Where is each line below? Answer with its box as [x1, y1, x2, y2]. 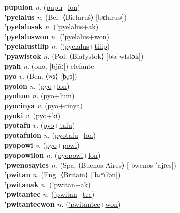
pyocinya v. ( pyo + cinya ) [4, 100, 83, 110]
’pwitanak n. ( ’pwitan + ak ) [4, 179, 91, 189]
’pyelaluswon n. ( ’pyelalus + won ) [4, 31, 110, 41]
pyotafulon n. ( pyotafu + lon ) [4, 129, 96, 140]
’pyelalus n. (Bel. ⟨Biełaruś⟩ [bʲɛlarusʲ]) [4, 11, 127, 22]
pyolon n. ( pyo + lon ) [4, 80, 70, 91]
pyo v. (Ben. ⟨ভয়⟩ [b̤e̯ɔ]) [4, 70, 77, 81]
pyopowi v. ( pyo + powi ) [4, 139, 80, 150]
